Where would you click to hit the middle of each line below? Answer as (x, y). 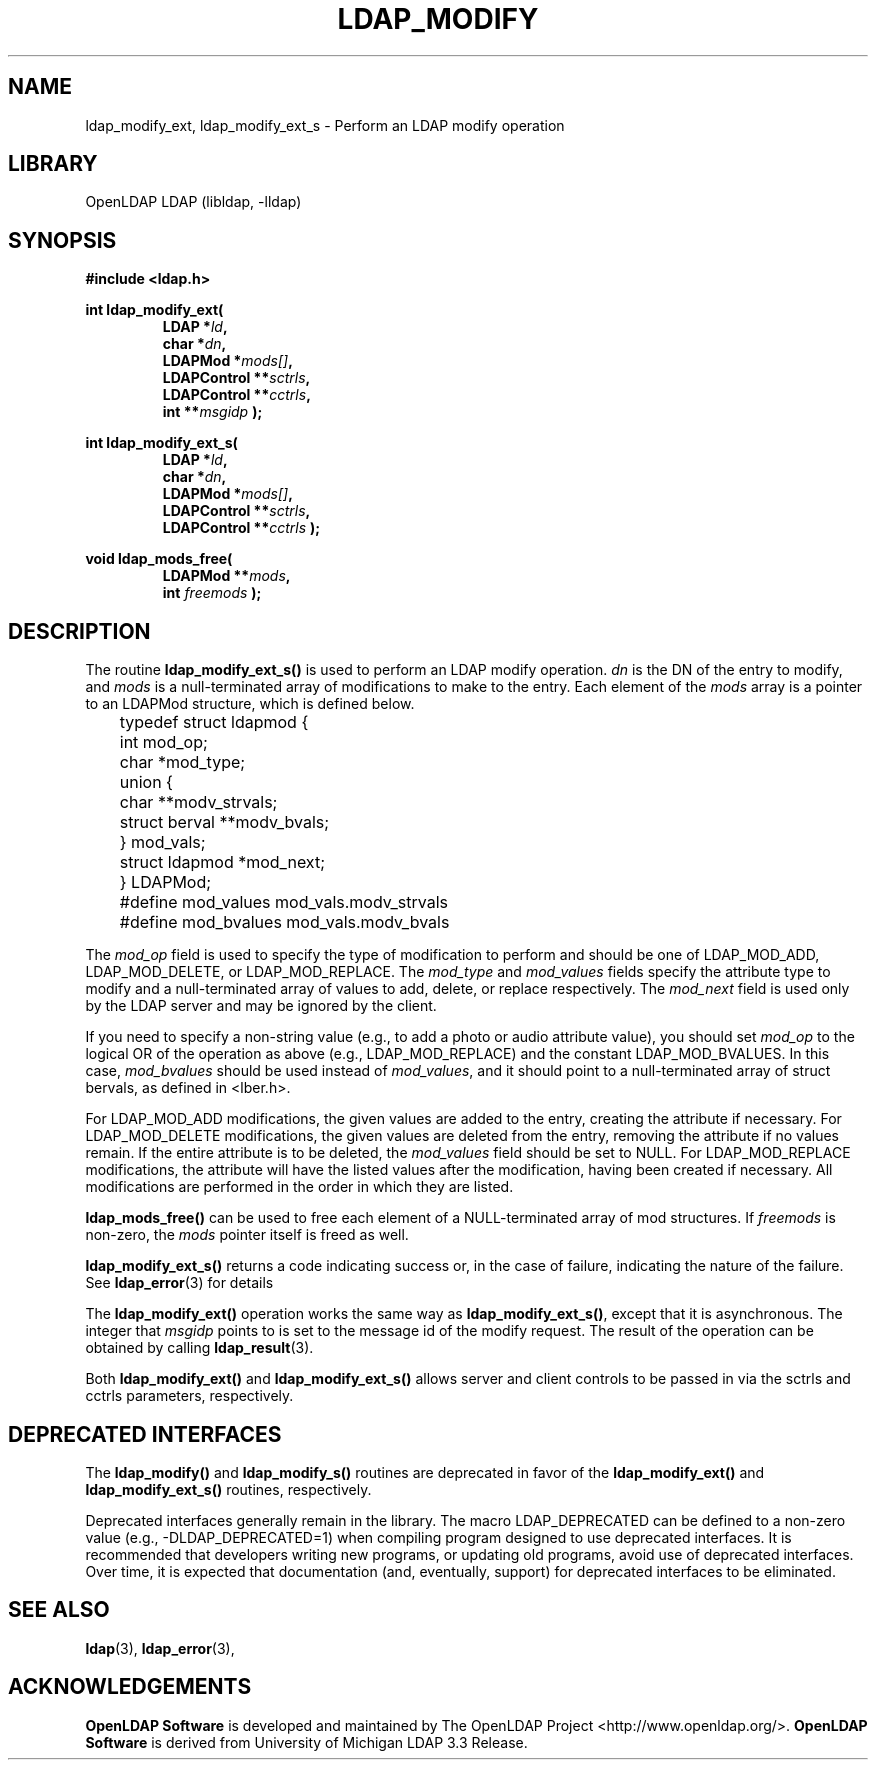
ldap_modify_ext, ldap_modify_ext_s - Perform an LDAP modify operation (325, 125)
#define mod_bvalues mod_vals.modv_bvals (284, 922)
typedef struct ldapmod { (214, 722)
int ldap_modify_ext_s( (161, 443)
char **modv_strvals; (198, 802)
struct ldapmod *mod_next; (222, 862)
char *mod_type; (182, 762)
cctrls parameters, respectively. (189, 1396)
